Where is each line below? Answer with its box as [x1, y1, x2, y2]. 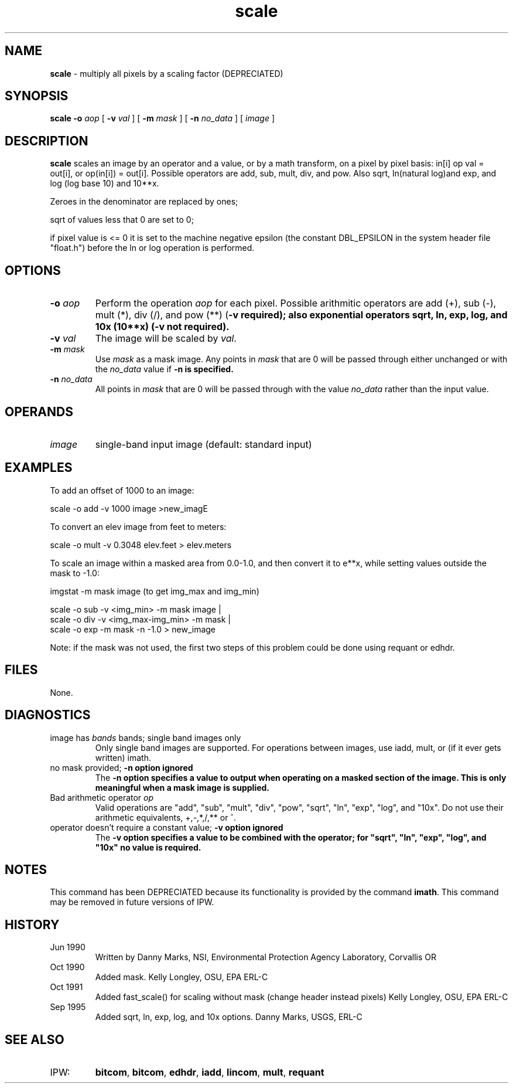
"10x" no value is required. [95, 842, 201, 852]
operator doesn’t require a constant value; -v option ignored [50, 822, 283, 832]
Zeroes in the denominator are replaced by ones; [50, 196, 238, 207]
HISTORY [5, 917, 60, 932]
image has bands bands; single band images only [50, 732, 241, 743]
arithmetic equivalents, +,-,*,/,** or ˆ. [95, 812, 237, 822]
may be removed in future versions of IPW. [50, 897, 214, 907]
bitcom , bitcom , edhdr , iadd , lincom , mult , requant [95, 1066, 324, 1079]
